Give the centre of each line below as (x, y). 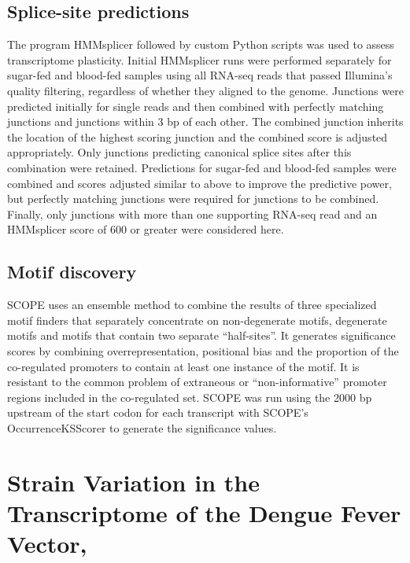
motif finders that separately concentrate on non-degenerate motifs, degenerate (197, 320)
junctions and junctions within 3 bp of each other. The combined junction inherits (205, 121)
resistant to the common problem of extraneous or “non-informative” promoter (197, 382)
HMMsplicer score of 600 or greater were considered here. (146, 229)
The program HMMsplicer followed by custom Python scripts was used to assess (201, 44)
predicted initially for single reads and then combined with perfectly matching (196, 106)
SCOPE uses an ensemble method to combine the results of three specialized (192, 305)
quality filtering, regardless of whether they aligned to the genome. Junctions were (205, 90)
